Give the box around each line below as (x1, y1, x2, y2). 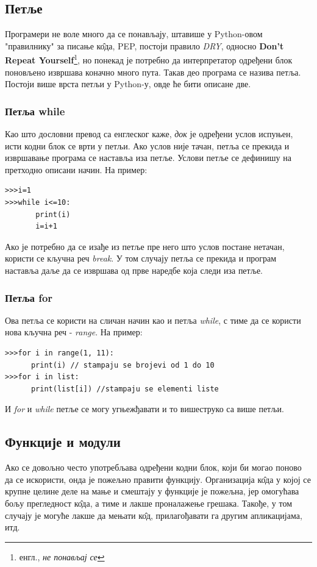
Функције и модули (5, 432, 121, 451)
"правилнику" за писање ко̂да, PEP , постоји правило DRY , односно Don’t (5, 39, 284, 52)
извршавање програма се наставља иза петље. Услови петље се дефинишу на (5, 151, 291, 164)
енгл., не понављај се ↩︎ (19, 550, 105, 563)
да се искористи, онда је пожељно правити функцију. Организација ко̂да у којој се (5, 472, 311, 485)
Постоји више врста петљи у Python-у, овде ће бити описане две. (5, 77, 251, 90)
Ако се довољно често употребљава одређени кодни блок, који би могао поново (5, 461, 302, 474)
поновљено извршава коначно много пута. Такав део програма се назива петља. (5, 65, 301, 78)
